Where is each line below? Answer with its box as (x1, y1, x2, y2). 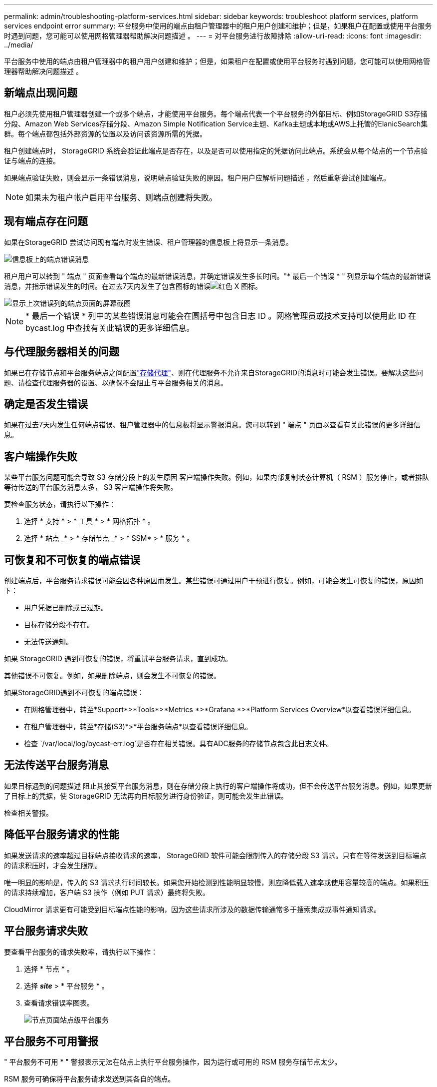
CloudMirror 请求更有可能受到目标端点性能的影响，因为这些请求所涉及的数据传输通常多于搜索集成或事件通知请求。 (4, 905, 381, 914)
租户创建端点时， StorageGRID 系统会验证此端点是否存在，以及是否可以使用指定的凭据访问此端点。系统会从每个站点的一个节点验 (4, 146, 428, 155)
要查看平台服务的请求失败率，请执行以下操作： (4, 947, 158, 956)
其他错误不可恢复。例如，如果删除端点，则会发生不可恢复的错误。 (4, 671, 220, 680)
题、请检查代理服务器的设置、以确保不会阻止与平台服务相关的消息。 (4, 378, 227, 387)
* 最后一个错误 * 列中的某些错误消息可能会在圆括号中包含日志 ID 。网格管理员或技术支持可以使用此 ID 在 (25, 310, 417, 321)
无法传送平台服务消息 (4, 759, 109, 772)
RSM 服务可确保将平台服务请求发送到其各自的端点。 (4, 1075, 175, 1084)
